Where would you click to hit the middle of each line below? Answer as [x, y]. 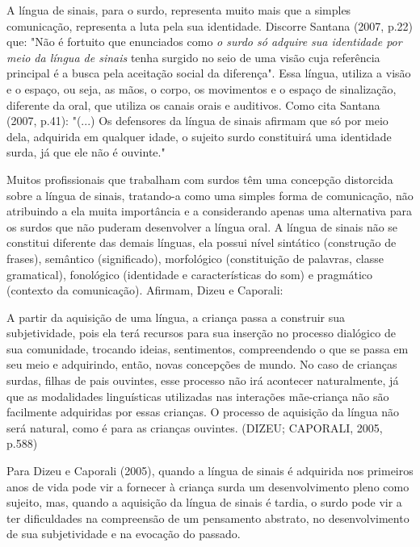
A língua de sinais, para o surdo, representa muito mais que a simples [179, 10]
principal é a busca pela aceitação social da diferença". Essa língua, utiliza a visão [209, 73]
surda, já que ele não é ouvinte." [86, 152]
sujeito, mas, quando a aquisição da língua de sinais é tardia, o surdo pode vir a [204, 502]
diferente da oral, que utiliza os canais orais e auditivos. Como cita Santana [193, 104]
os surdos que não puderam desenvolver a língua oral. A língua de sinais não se [202, 226]
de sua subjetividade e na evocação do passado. [124, 534]
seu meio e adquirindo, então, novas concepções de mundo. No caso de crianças [202, 364]
